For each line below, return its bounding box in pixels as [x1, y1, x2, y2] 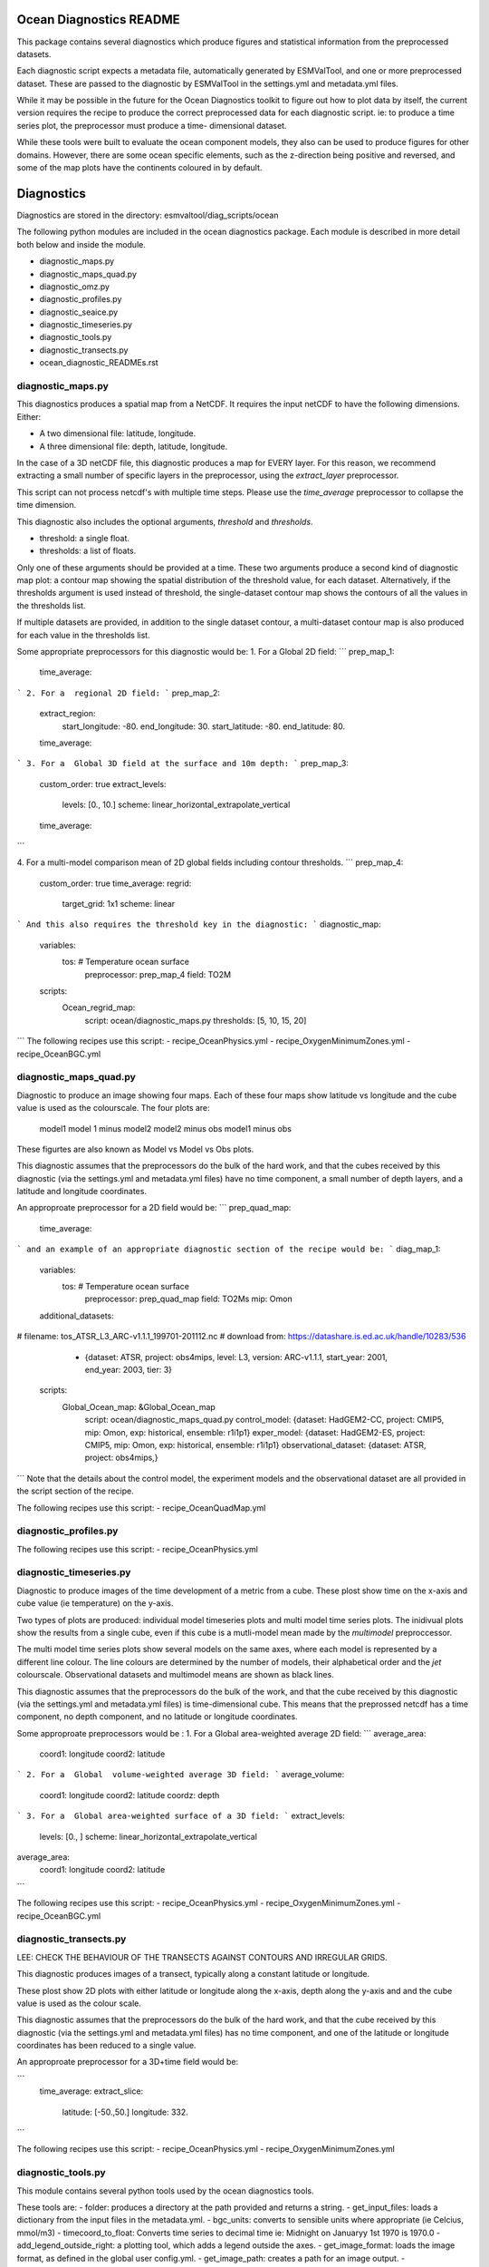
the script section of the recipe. [16, 1485, 135, 1496]
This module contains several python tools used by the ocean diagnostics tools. [16, 2185, 314, 2196]
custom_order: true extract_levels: [39, 778, 167, 789]
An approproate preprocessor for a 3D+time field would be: [16, 2057, 239, 2068]
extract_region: [39, 708, 96, 719]
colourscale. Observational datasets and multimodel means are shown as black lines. [16, 1669, 334, 1680]
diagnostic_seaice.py [39, 306, 119, 317]
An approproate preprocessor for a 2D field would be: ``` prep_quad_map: [16, 1202, 292, 1213]
